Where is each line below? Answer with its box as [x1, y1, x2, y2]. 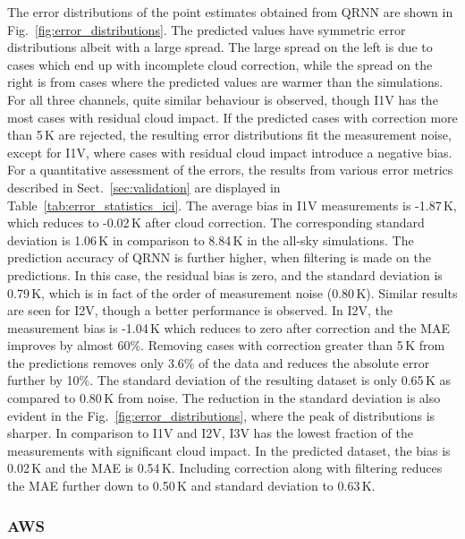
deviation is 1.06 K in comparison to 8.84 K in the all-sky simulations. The [7, 230, 414, 249]
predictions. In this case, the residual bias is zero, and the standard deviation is [7, 265, 443, 284]
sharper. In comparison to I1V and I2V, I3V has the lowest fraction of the [7, 423, 413, 442]
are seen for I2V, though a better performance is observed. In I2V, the [7, 301, 393, 320]
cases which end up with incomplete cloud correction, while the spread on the [7, 55, 433, 73]
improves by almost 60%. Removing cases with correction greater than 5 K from [7, 336, 445, 355]
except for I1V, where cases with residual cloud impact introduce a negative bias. [7, 142, 452, 161]
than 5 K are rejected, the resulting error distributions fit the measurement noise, [7, 125, 452, 144]
